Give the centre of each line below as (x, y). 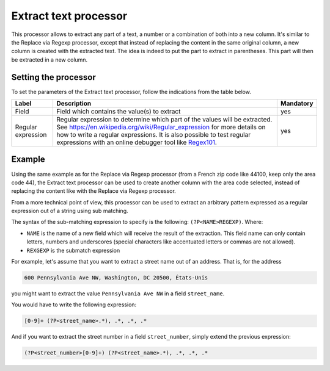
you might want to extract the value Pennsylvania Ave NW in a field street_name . (118, 294)
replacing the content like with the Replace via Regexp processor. (94, 191)
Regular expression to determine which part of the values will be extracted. (164, 120)
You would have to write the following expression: (74, 304)
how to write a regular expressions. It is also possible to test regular (153, 135)
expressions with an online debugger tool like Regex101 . (137, 142)
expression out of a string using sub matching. (70, 211)
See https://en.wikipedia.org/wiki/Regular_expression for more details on (161, 127)
